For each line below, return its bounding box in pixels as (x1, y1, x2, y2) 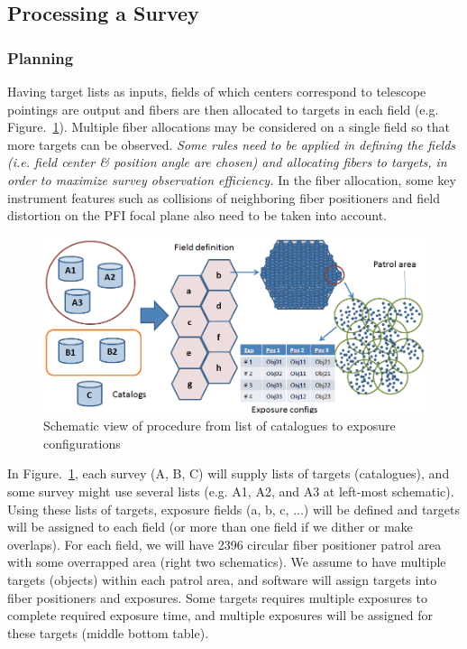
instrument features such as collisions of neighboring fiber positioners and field (7, 188, 440, 207)
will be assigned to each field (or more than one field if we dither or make (7, 517, 413, 536)
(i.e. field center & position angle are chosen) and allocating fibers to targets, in (7, 153, 447, 172)
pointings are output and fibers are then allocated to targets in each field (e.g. (7, 99, 439, 118)
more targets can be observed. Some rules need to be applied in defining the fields (7, 134, 456, 153)
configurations (43, 433, 121, 452)
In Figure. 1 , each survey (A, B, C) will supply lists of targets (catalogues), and (7, 464, 450, 483)
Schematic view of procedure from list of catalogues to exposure (43, 416, 396, 435)
